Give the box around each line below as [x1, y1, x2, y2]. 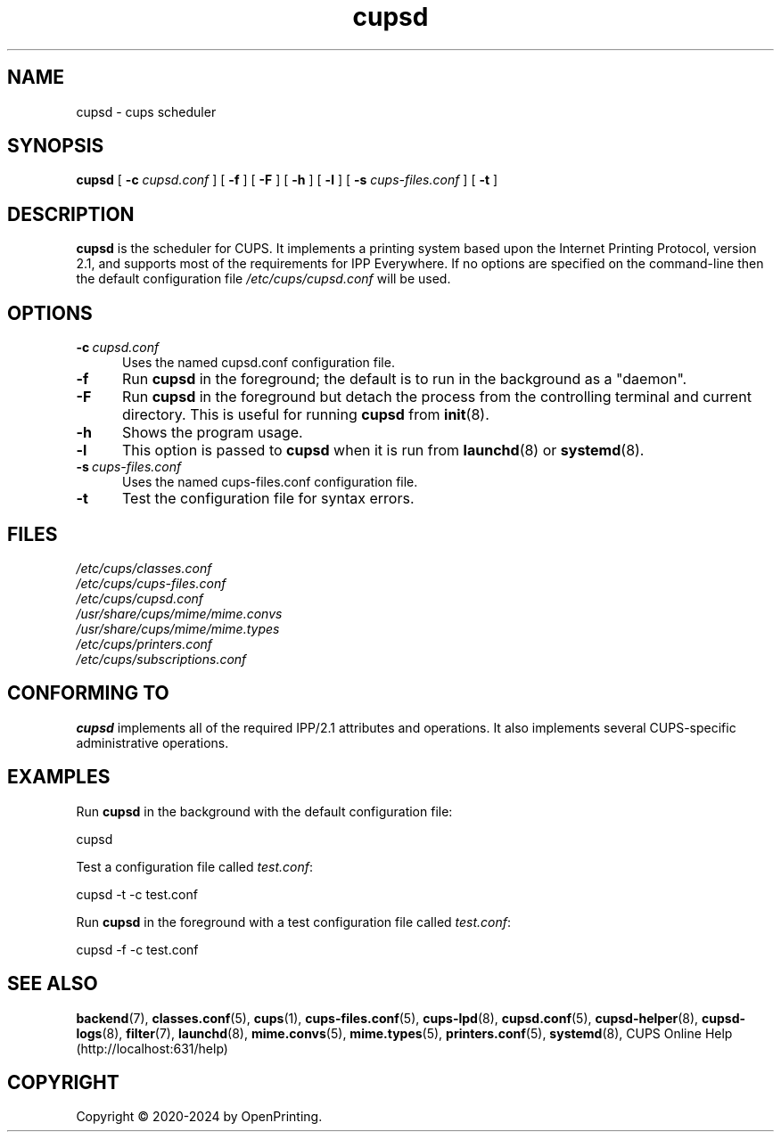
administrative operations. [76, 734, 229, 750]
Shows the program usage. [121, 423, 303, 442]
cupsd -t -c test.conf [76, 886, 198, 902]
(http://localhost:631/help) [76, 1040, 228, 1056]
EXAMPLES [7, 766, 111, 789]
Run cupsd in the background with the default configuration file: [76, 803, 453, 819]
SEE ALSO [7, 972, 98, 996]
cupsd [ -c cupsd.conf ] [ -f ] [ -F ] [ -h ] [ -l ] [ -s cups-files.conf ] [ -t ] [76, 172, 498, 188]
